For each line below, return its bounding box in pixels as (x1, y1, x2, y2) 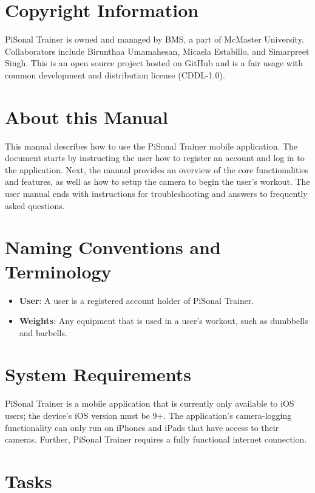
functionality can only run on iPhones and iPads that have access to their (5, 421, 279, 433)
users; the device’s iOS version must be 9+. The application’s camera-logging (5, 409, 292, 421)
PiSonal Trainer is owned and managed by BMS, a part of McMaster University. (5, 33, 304, 46)
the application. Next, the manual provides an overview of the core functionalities (5, 163, 309, 176)
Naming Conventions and (5, 235, 221, 260)
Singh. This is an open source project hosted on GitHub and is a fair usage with (5, 57, 303, 69)
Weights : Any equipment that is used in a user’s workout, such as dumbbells (19, 314, 308, 327)
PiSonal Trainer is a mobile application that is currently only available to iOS (5, 397, 294, 410)
